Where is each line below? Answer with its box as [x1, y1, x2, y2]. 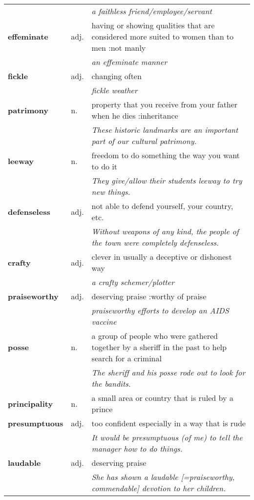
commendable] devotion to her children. [91, 482, 226, 494]
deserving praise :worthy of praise [91, 291, 207, 302]
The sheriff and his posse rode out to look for [91, 367, 245, 378]
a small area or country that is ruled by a [91, 392, 233, 403]
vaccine [91, 316, 117, 327]
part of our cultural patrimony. [91, 135, 197, 146]
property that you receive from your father [91, 99, 238, 110]
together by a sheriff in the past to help [91, 341, 227, 353]
